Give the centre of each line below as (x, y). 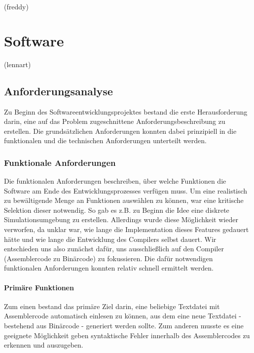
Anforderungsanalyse (58, 91)
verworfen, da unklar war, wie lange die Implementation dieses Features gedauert (127, 229)
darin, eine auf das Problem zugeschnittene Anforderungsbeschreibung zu (115, 121)
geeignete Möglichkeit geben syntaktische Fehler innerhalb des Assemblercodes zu (127, 335)
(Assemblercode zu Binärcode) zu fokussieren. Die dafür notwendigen (109, 258)
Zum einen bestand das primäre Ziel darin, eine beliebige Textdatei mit (112, 306)
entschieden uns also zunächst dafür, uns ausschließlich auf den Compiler (114, 249)
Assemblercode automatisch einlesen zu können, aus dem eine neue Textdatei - (123, 316)
